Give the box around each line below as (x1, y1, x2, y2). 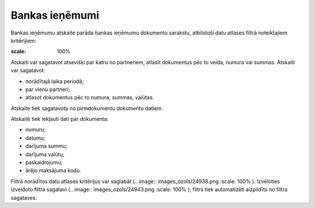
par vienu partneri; (25, 85, 70, 93)
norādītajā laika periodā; (25, 78, 84, 85)
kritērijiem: (10, 37, 37, 44)
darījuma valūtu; (25, 151, 65, 158)
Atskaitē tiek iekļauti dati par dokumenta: (10, 116, 109, 123)
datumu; (25, 134, 46, 141)
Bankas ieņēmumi (10, 9, 99, 22)
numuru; (25, 126, 46, 133)
